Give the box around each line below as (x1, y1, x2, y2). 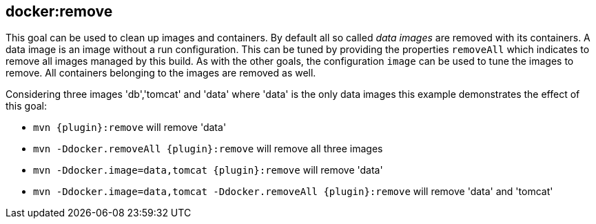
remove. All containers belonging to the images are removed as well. (6, 67, 316, 79)
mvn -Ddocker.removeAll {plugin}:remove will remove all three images (33, 143, 383, 155)
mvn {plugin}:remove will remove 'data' (33, 121, 227, 134)
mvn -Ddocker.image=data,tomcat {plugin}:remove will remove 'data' (33, 164, 383, 176)
